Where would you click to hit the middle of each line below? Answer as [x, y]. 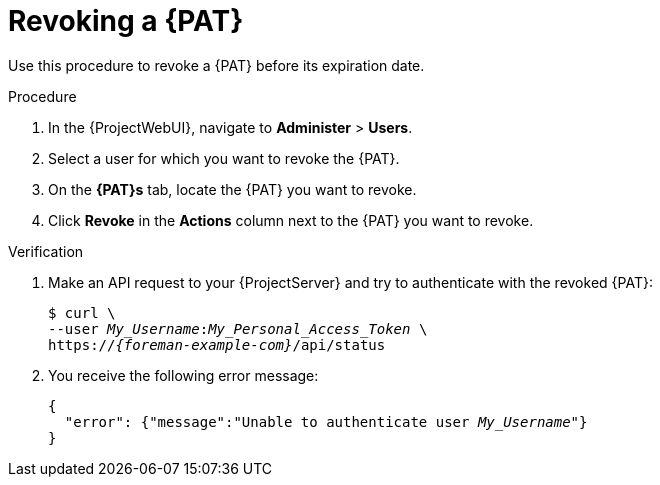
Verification [46, 251]
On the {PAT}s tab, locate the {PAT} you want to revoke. [232, 189]
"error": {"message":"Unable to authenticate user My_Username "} [326, 421]
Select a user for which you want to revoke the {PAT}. [224, 158]
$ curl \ [82, 312]
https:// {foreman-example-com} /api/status [217, 344]
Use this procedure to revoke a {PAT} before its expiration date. [216, 65]
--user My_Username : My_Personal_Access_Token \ [238, 328]
